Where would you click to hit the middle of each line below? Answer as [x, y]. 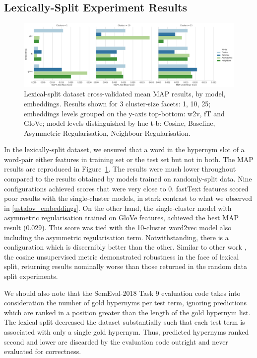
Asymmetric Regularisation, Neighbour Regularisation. [107, 133]
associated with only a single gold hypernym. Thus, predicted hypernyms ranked [127, 331]
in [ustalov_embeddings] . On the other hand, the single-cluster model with [118, 208]
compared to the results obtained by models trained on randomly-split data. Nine [128, 179]
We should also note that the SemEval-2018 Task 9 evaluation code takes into [122, 293]
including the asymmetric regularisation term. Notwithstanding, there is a [116, 237]
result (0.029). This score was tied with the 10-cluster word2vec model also [118, 227]
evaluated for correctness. [43, 351]
